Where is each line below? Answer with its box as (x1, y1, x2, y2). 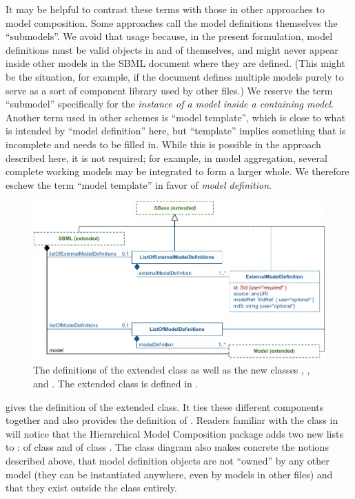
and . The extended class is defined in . (33, 376, 199, 391)
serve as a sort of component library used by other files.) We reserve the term (6, 83, 333, 97)
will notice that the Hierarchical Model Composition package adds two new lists (6, 426, 343, 440)
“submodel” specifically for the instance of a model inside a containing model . (6, 96, 334, 111)
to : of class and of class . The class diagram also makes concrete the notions (6, 440, 329, 454)
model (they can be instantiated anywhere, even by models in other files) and (6, 467, 333, 481)
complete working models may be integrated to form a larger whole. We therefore (6, 164, 349, 179)
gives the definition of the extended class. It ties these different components (6, 399, 324, 414)
